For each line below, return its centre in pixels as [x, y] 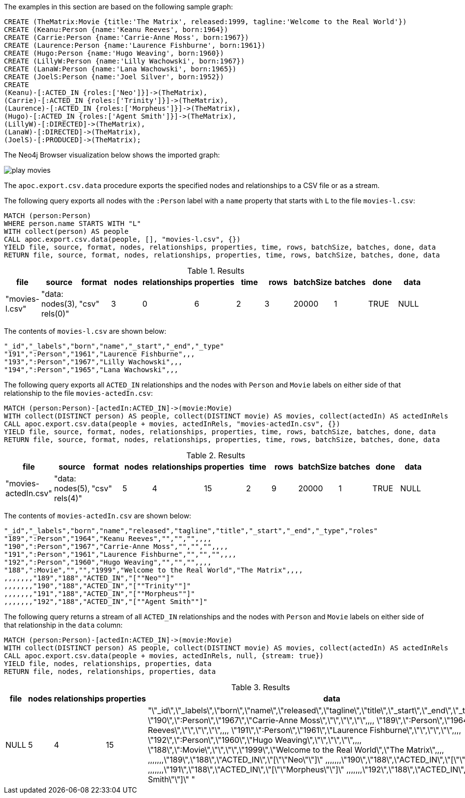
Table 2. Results [216, 455]
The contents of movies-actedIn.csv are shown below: [98, 516]
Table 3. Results [261, 687]
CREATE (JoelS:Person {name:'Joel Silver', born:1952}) [114, 77]
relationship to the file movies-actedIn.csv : [79, 393]
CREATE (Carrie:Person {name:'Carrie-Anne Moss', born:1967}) [127, 37]
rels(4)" [68, 498]
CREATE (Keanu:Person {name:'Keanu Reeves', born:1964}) [116, 30]
